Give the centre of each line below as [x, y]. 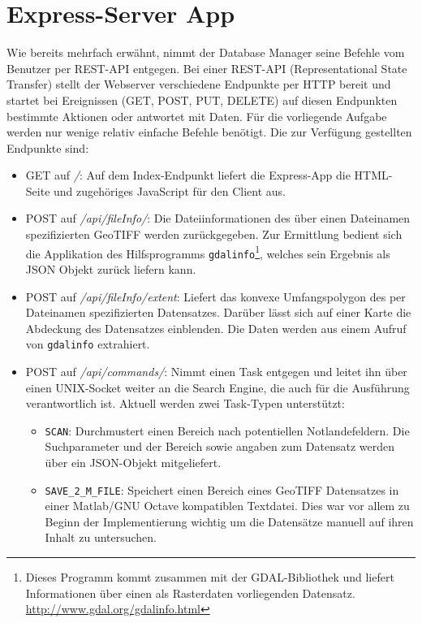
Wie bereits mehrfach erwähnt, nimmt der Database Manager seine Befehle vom [206, 52]
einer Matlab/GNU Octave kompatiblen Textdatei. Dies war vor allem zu [227, 506]
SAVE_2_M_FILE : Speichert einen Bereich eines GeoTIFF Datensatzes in [222, 489]
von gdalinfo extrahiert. [88, 344]
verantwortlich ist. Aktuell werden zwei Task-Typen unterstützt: [185, 403]
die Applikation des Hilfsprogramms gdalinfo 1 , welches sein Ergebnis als [208, 252]
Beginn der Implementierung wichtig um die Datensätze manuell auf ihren [229, 521]
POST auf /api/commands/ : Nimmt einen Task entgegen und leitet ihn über [216, 371]
